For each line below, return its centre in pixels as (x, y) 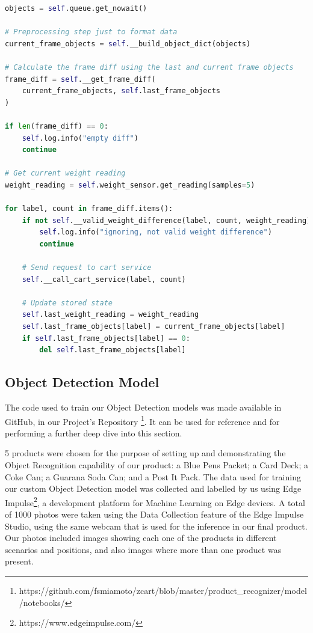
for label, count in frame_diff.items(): (89, 209)
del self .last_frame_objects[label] (113, 350)
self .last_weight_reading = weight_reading (110, 315)
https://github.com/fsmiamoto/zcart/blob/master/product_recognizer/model (163, 591)
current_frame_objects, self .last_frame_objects (121, 91)
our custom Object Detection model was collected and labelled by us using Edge (153, 488)
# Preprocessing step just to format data (91, 32)
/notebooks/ (42, 602)
